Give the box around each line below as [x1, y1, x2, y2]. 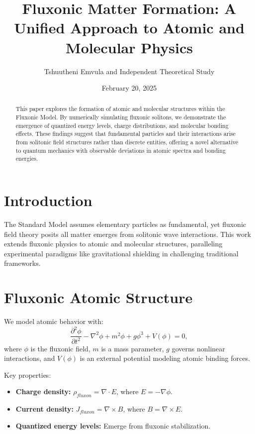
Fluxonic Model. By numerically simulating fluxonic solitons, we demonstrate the [15, 113, 226, 121]
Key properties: [4, 369, 51, 380]
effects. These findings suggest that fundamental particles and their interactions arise [15, 129, 236, 138]
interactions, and [4, 353, 55, 363]
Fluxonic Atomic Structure [4, 287, 193, 308]
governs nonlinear [171, 343, 225, 353]
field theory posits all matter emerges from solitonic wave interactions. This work [4, 228, 251, 239]
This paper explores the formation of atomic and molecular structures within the [15, 105, 225, 113]
